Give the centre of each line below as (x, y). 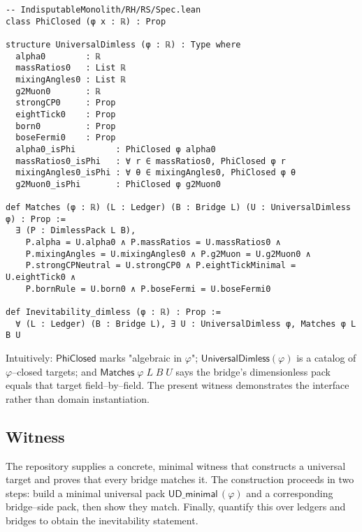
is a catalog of (326, 358)
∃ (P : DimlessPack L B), (76, 231)
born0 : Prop (66, 126)
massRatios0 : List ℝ (71, 68)
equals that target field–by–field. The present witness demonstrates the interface (178, 385)
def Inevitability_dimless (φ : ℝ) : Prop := (113, 312)
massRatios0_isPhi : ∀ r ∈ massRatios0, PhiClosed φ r (151, 161)
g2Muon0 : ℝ (58, 91)
